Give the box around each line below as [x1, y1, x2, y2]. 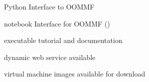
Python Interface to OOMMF [4, 1, 95, 11]
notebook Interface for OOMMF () [4, 18, 110, 28]
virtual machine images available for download [4, 68, 146, 79]
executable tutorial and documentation [4, 35, 123, 45]
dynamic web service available [4, 51, 96, 62]
